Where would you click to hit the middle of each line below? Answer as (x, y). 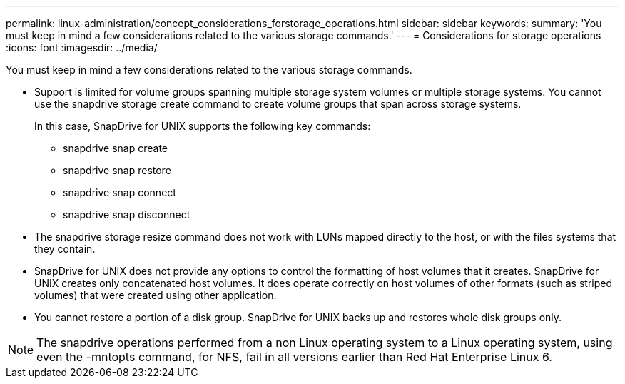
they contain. (65, 249)
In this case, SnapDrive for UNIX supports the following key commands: (203, 126)
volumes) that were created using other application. (156, 295)
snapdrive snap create (115, 148)
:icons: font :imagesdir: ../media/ (82, 47)
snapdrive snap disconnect (127, 214)
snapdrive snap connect (120, 192)
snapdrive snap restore (117, 170)
